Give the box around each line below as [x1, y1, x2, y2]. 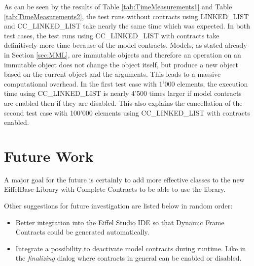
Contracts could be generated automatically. [15, 227, 149, 237]
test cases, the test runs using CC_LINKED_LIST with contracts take [4, 30, 219, 40]
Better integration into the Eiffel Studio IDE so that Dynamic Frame [15, 217, 224, 227]
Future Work [4, 146, 94, 166]
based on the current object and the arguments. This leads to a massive [4, 69, 221, 79]
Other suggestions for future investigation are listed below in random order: [4, 201, 233, 211]
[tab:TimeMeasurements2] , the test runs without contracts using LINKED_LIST [4, 11, 249, 21]
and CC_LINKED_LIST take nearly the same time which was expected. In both [4, 21, 251, 31]
